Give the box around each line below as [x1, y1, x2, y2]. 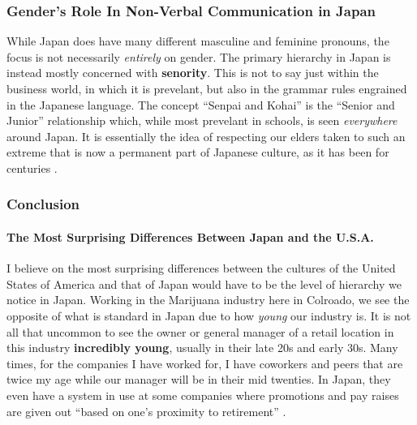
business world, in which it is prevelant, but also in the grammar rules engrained [6, 80, 407, 97]
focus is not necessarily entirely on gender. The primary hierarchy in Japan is [6, 48, 391, 65]
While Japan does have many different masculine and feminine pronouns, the [6, 32, 389, 49]
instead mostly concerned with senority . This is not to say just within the [6, 64, 379, 81]
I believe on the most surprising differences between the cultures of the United [6, 260, 396, 277]
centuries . [6, 159, 58, 176]
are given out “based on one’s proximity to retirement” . [6, 402, 286, 419]
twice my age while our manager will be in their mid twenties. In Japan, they [6, 371, 391, 388]
